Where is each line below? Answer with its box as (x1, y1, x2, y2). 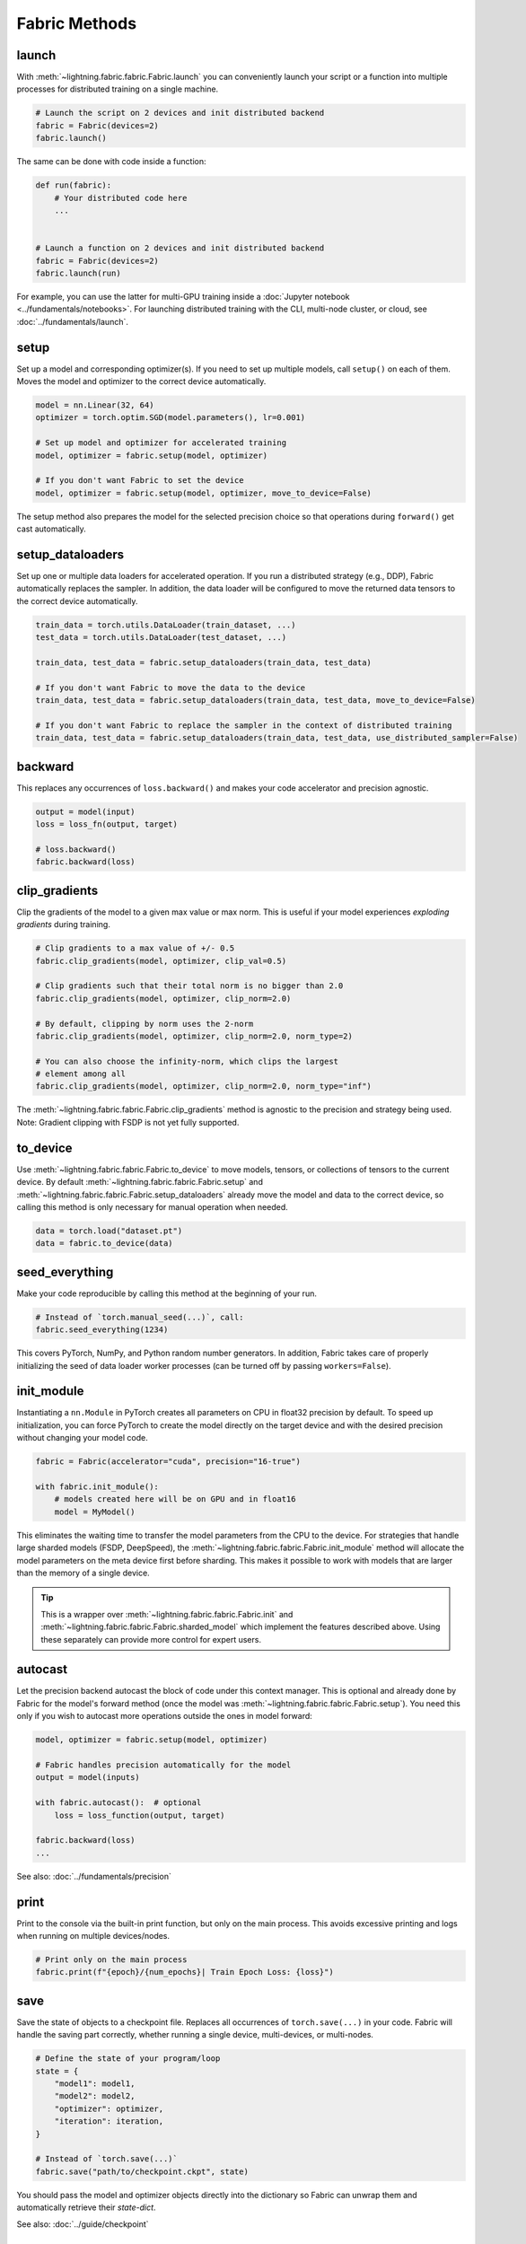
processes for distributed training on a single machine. (16, 83, 219, 94)
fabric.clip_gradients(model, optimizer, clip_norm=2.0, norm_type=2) (35, 1030, 354, 1041)
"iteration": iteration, (54, 2117, 164, 2126)
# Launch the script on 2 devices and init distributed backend (35, 108, 325, 118)
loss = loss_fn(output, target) (35, 820, 179, 829)
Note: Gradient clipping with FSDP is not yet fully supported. (16, 1117, 240, 1127)
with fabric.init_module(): (35, 1482, 159, 1492)
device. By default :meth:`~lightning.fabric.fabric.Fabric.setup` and (16, 1177, 264, 1188)
